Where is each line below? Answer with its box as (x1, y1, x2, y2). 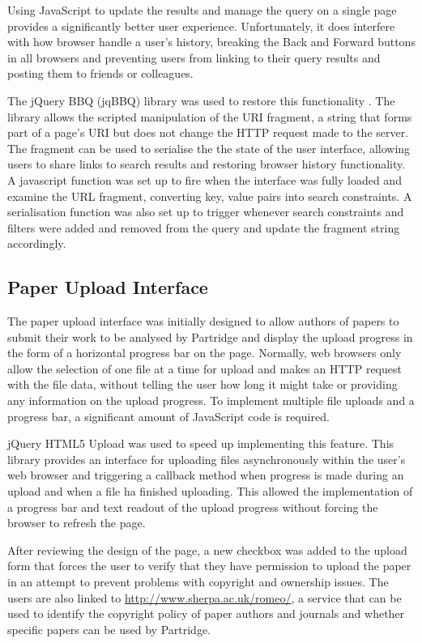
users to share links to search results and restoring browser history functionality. (7, 155, 406, 172)
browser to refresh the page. (7, 514, 146, 531)
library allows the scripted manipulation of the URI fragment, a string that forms (7, 108, 412, 125)
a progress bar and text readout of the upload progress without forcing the (7, 498, 378, 515)
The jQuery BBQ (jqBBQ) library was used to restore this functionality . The (7, 92, 395, 109)
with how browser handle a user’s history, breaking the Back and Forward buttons (7, 33, 416, 50)
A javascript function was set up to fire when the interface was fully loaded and (7, 171, 402, 188)
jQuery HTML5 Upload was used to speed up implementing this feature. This (7, 435, 394, 452)
